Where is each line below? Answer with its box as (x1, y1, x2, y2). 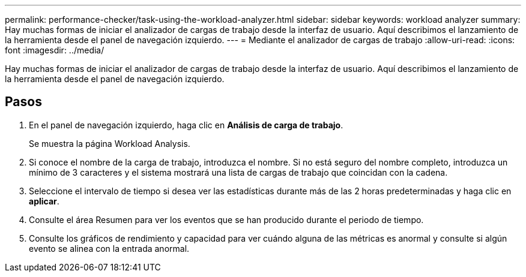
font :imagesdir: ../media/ (5, 45, 104, 55)
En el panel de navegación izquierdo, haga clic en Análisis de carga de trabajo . (29, 119, 343, 130)
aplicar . (29, 195, 59, 206)
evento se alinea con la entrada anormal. (29, 243, 190, 254)
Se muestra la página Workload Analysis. (29, 138, 190, 149)
